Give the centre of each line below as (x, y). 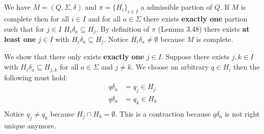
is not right (242, 113)
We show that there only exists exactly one (74, 57)
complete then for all (37, 18)
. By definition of (123, 28)
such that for (24, 28)
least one (20, 39)
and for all (104, 18)
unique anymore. (30, 125)
